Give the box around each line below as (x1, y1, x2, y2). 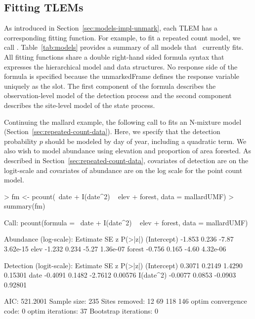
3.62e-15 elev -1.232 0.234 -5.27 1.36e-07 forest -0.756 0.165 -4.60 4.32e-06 (4, 244, 226, 254)
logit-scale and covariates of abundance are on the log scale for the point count (4, 165, 243, 175)
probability (4, 136, 37, 146)
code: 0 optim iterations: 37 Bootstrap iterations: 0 (4, 306, 159, 316)
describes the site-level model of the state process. (4, 100, 155, 110)
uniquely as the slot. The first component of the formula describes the (4, 80, 216, 91)
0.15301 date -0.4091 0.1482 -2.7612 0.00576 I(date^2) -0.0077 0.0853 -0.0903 (4, 270, 236, 280)
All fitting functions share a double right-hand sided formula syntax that (4, 51, 224, 62)
